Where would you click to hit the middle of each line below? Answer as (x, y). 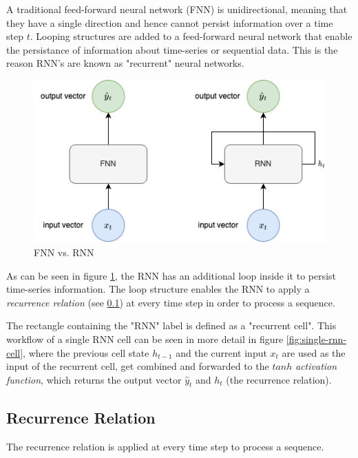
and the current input (221, 352)
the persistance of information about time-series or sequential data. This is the (172, 49)
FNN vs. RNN (64, 252)
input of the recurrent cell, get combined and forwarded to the (138, 366)
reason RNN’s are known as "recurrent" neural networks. (125, 63)
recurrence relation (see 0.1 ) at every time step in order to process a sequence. (171, 302)
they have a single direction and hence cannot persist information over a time (170, 22)
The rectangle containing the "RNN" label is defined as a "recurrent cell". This (171, 325)
